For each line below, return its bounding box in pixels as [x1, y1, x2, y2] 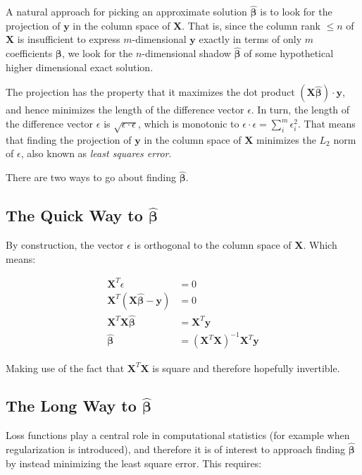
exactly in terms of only [199, 32, 302, 47]
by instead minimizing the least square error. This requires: [6, 455, 262, 470]
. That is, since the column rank [182, 18, 320, 32]
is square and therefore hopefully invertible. [152, 360, 340, 375]
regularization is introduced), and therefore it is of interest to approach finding [6, 442, 346, 457]
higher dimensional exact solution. [6, 59, 154, 74]
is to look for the [260, 4, 332, 19]
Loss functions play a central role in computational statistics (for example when [6, 428, 350, 443]
